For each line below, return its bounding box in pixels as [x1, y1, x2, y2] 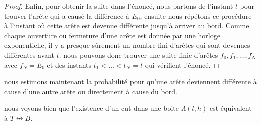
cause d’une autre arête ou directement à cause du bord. [4, 86, 177, 96]
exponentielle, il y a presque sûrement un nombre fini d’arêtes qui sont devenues [4, 40, 250, 50]
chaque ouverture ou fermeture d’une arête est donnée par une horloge [4, 30, 220, 40]
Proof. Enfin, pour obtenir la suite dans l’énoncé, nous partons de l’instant [4, 1, 233, 11]
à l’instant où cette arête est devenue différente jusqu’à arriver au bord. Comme [4, 20, 249, 31]
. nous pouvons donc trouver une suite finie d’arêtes [59, 49, 218, 60]
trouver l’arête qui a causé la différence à [4, 10, 129, 21]
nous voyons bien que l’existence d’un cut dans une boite [4, 103, 179, 113]
